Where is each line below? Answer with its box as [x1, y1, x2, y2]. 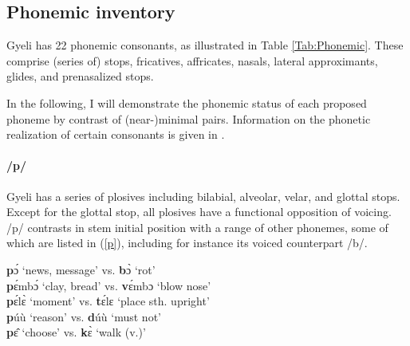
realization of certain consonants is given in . [6, 126, 225, 143]
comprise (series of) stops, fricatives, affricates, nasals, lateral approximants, [6, 52, 378, 69]
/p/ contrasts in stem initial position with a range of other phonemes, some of [6, 218, 388, 235]
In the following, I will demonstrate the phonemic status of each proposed [6, 94, 367, 111]
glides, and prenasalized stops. [6, 68, 154, 85]
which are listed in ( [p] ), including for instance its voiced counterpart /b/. [6, 234, 368, 251]
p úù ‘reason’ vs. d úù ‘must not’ [6, 308, 161, 324]
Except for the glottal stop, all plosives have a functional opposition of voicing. [6, 203, 392, 220]
